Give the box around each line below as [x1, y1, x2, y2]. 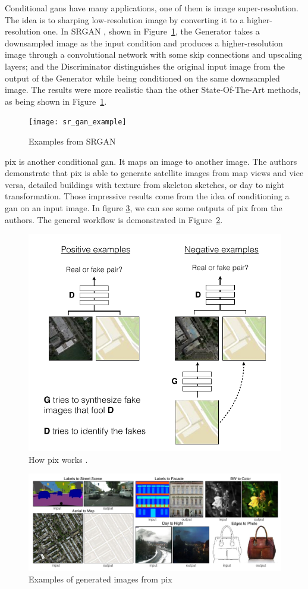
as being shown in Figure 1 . [5, 95, 107, 107]
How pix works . [29, 453, 88, 465]
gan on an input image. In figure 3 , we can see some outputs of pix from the [5, 201, 282, 214]
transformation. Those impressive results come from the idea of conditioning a [5, 190, 290, 202]
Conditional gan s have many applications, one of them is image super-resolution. [5, 2, 298, 14]
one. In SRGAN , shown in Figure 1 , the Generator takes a [43, 25, 260, 37]
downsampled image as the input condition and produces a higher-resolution [5, 36, 283, 49]
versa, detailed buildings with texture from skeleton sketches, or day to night [5, 178, 285, 190]
